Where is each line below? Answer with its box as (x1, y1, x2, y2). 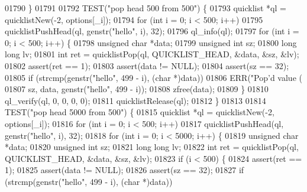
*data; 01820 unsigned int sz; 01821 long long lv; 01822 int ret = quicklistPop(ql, (5, 141, 299, 153)
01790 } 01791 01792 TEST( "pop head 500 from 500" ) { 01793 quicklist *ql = (5, 2, 286, 14)
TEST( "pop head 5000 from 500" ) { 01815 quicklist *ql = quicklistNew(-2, (5, 106, 274, 118)
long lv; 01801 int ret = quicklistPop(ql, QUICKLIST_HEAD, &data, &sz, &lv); (5, 48, 299, 60)
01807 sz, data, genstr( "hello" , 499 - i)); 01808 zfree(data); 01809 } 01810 (5, 83, 269, 95)
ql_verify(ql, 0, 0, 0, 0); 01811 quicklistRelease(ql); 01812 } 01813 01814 (5, 94, 266, 106)
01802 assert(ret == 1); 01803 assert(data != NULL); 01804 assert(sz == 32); (5, 59, 289, 71)
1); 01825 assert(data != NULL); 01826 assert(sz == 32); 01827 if (5, 164, 244, 176)
